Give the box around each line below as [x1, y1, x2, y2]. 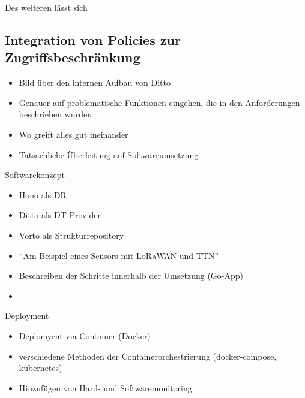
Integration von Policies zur [5, 30, 181, 49]
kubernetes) [19, 361, 62, 374]
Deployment [5, 309, 49, 322]
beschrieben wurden [19, 108, 92, 120]
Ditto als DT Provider [19, 209, 101, 221]
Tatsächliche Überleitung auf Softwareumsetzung [19, 148, 199, 161]
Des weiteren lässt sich [5, 1, 88, 13]
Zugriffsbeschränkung [5, 48, 140, 67]
